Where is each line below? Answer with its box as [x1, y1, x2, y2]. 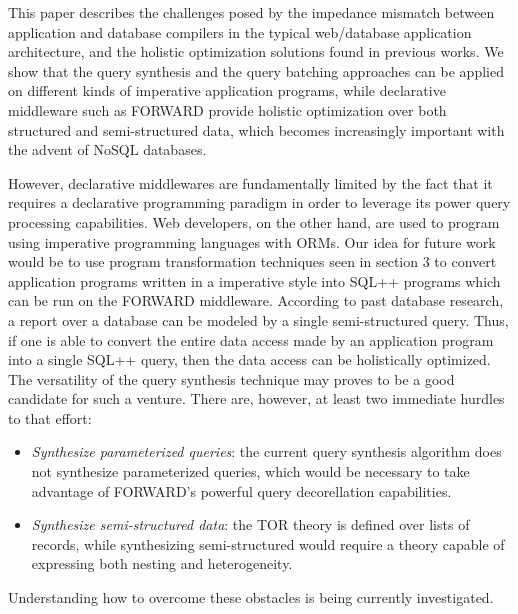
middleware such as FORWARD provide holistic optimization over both [8, 99, 447, 120]
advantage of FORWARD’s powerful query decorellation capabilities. [31, 480, 452, 501]
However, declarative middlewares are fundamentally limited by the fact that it [8, 172, 493, 193]
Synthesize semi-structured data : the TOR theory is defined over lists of [31, 514, 470, 535]
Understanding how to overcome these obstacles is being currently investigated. [8, 587, 494, 608]
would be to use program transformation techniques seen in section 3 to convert [8, 251, 497, 272]
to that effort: [8, 407, 92, 428]
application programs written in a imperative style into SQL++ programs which [8, 270, 501, 291]
